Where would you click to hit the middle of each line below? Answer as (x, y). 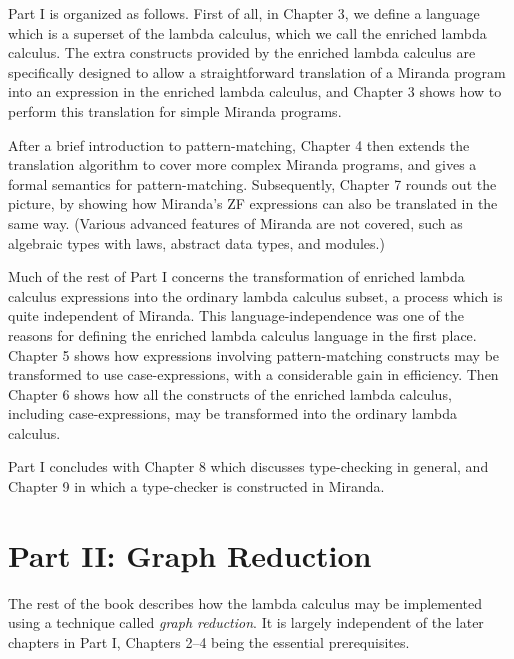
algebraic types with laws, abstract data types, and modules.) (196, 242)
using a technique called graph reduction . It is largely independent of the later (246, 622)
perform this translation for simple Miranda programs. (175, 110)
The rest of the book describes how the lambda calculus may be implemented (245, 602)
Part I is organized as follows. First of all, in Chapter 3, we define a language (244, 13)
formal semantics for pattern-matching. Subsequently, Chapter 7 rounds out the (252, 183)
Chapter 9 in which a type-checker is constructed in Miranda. (196, 486)
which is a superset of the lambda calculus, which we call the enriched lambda (247, 32)
